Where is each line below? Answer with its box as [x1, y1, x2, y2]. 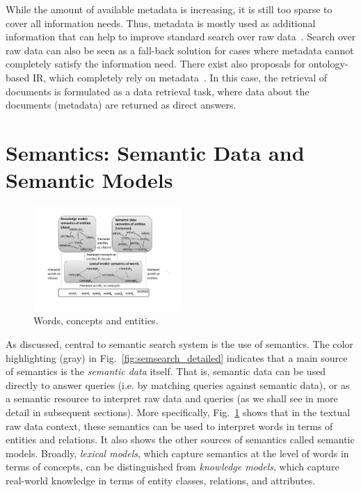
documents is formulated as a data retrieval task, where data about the [6, 84, 310, 98]
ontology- [308, 56, 348, 71]
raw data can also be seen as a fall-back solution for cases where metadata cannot [6, 42, 354, 57]
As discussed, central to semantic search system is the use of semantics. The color [6, 337, 353, 351]
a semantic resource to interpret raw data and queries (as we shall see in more [6, 391, 338, 406]
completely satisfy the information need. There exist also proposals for [6, 56, 306, 71]
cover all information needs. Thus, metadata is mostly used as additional [6, 15, 316, 30]
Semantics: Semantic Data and [6, 138, 305, 166]
